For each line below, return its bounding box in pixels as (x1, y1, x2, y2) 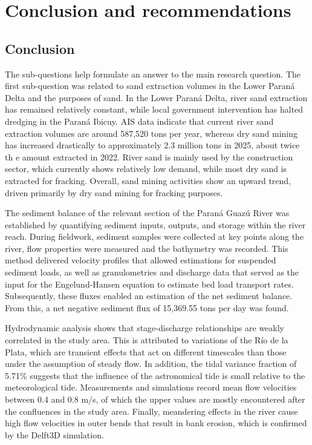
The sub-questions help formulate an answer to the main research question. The (5, 67, 301, 80)
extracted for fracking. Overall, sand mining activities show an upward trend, (5, 174, 291, 186)
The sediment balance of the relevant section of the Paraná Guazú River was (5, 206, 290, 219)
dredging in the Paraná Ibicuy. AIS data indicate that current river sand (5, 114, 274, 127)
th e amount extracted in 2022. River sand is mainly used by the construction (5, 150, 293, 163)
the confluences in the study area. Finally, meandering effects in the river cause (5, 404, 298, 417)
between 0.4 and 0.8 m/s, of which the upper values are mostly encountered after (5, 393, 305, 406)
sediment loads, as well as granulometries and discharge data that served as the (5, 266, 299, 279)
